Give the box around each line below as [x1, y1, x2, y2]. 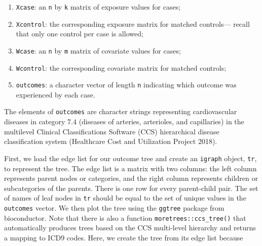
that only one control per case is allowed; [16, 28, 143, 39]
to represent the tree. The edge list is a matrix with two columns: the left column [4, 163, 257, 173]
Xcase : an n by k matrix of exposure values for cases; [16, 2, 181, 12]
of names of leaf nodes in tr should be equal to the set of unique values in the [4, 192, 246, 203]
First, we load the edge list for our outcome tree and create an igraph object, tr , [4, 153, 257, 163]
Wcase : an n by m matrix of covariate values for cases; [16, 45, 181, 56]
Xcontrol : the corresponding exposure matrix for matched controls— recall [16, 18, 250, 29]
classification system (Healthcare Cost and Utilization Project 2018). [4, 136, 217, 146]
